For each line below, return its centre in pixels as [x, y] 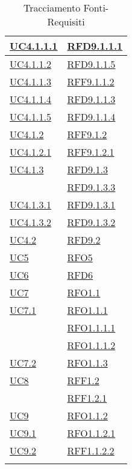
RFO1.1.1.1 [91, 328]
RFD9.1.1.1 [95, 46]
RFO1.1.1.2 [91, 345]
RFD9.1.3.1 [91, 205]
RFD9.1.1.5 [91, 64]
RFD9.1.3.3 [91, 187]
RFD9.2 [84, 240]
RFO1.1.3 [87, 363]
